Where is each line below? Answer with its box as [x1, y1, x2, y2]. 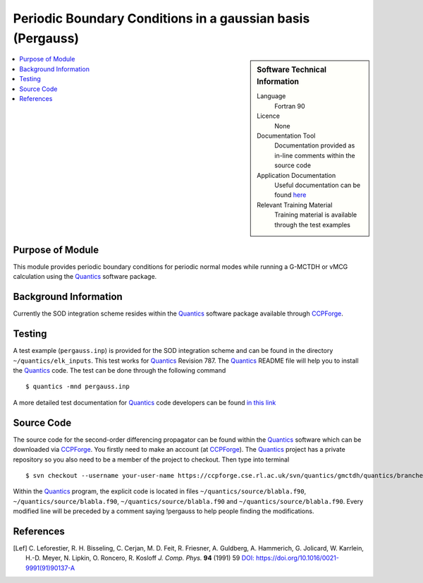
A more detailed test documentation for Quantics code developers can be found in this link [13, 398, 276, 407]
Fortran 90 [274, 102, 306, 110]
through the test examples [274, 220, 350, 229]
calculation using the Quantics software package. [13, 272, 157, 281]
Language [257, 92, 286, 100]
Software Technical [257, 65, 327, 75]
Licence [257, 112, 280, 120]
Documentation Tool [257, 131, 316, 140]
